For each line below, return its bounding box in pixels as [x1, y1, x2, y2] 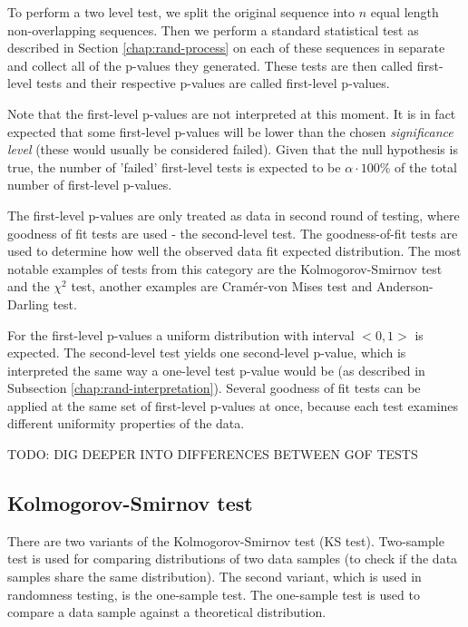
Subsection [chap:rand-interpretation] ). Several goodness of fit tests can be [7, 378, 421, 397]
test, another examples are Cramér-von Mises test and [71, 277, 373, 296]
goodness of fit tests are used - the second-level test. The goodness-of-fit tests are [7, 223, 458, 242]
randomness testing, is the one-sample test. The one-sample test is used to [7, 584, 420, 603]
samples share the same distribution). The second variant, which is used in [7, 567, 422, 586]
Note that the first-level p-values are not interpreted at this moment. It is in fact [7, 103, 456, 122]
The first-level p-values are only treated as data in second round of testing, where [7, 205, 460, 224]
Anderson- [375, 277, 434, 296]
